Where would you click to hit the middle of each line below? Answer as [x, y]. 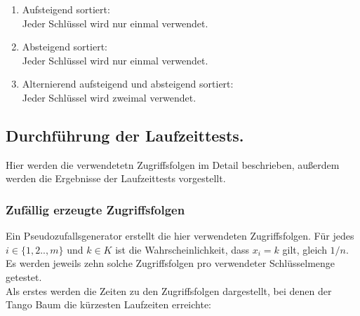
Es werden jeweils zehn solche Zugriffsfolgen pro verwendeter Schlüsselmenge [171, 263]
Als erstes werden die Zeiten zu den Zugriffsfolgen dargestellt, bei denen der [169, 290]
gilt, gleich [305, 249]
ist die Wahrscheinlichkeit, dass [182, 249]
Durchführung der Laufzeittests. [125, 135]
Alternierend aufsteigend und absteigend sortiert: [128, 84]
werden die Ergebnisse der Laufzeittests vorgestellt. [116, 178]
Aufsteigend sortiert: [66, 9]
